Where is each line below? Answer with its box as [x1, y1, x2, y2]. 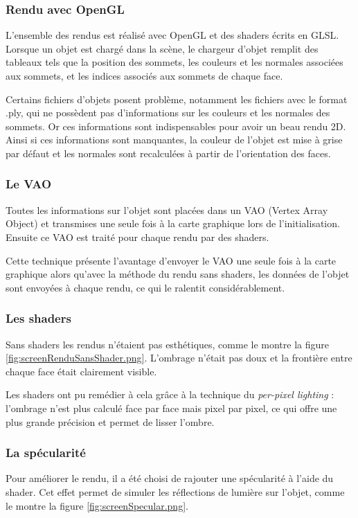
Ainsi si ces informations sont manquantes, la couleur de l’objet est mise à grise [6, 132, 343, 147]
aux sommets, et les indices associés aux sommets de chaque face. [6, 69, 283, 82]
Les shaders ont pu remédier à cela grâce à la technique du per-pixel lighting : [6, 387, 334, 402]
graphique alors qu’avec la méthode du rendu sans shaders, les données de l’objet [6, 267, 350, 281]
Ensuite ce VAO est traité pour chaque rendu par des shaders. [6, 229, 269, 244]
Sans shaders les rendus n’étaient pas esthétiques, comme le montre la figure [6, 337, 329, 351]
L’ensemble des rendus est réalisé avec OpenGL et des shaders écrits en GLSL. [6, 28, 339, 42]
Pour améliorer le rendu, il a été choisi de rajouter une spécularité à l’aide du [6, 471, 334, 485]
